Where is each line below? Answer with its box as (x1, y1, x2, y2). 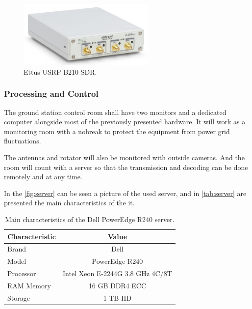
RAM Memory (7, 281, 51, 290)
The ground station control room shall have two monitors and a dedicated (4, 107, 227, 117)
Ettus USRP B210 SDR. (24, 66, 97, 77)
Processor (7, 268, 36, 279)
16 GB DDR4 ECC (88, 281, 147, 290)
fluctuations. (4, 136, 41, 146)
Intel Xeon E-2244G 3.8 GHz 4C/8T (63, 268, 172, 279)
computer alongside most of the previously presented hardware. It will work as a (4, 116, 246, 127)
